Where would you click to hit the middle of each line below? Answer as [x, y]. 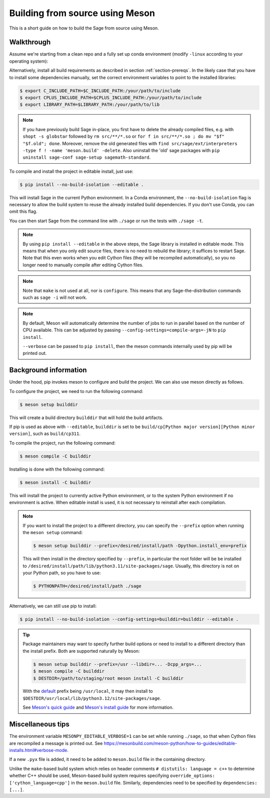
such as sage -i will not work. [55, 297]
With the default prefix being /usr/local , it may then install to [88, 691]
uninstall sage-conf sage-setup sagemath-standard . [87, 157]
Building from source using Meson [82, 13]
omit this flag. [23, 212]
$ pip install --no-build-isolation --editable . [82, 184]
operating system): [29, 61]
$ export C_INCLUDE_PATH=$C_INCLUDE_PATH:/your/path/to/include [100, 91]
